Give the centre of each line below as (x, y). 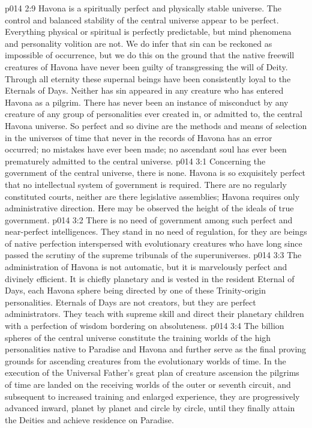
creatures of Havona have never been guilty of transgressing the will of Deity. (146, 66)
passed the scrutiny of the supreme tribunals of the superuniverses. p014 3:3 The (153, 255)
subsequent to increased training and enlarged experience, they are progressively (152, 396)
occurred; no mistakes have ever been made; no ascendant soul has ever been (146, 149)
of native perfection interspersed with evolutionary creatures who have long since (154, 243)
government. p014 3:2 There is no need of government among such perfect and (149, 219)
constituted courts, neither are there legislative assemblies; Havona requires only (152, 196)
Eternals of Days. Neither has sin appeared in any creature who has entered (144, 90)
